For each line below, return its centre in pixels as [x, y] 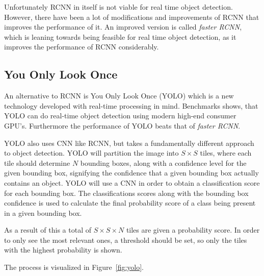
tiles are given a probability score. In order [193, 230]
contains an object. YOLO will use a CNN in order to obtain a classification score [132, 182]
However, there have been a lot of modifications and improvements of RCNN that [132, 17]
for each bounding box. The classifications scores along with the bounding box [126, 193]
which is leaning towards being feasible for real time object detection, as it [120, 36]
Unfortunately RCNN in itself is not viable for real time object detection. [118, 7]
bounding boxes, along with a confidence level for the [163, 162]
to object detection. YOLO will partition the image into [91, 153]
